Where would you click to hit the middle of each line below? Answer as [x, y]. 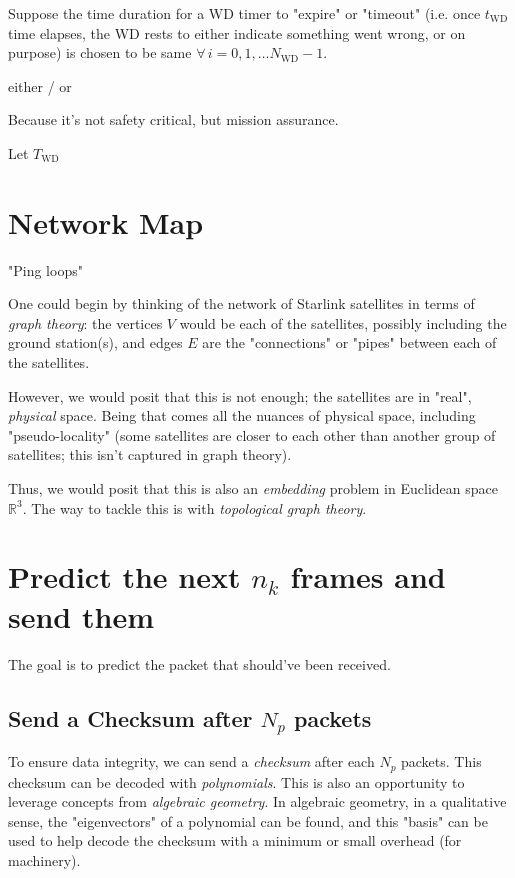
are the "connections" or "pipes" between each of [349, 342]
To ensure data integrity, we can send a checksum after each [191, 761]
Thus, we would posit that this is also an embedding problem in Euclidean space [253, 488]
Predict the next [124, 576]
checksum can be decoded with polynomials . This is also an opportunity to [236, 781]
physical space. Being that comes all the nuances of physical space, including [242, 415]
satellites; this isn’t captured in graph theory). [150, 454]
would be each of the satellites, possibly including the [343, 322]
